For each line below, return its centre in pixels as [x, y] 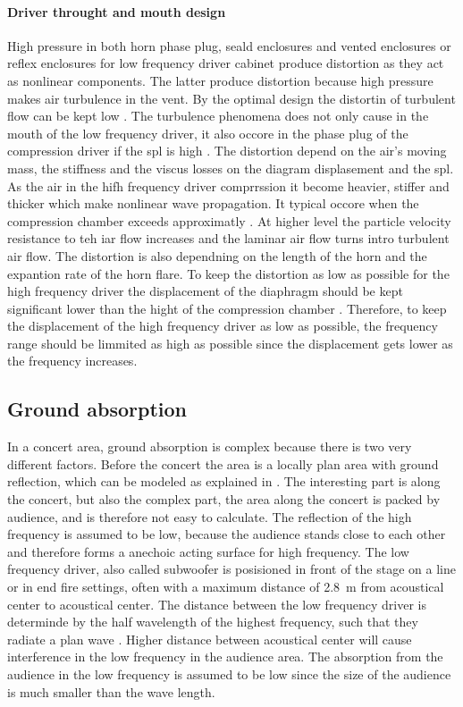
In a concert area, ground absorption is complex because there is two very [210, 446]
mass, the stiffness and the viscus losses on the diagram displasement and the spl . [231, 168]
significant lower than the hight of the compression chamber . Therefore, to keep [227, 308]
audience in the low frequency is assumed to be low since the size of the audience [229, 674]
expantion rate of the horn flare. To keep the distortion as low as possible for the [228, 273]
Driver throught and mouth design [117, 11]
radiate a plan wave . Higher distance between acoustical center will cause [210, 639]
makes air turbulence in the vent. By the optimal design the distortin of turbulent [231, 98]
